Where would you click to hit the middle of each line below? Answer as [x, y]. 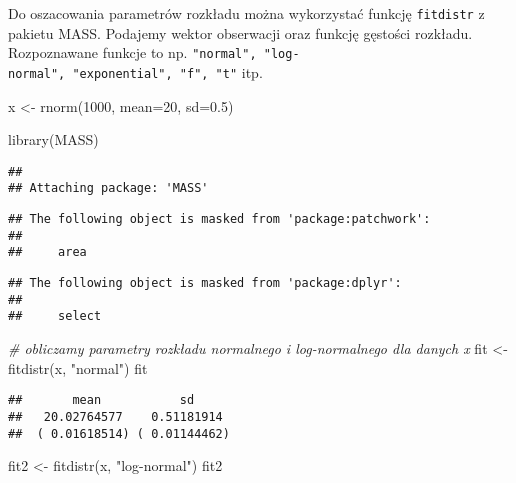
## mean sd [101, 400]
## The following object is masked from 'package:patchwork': [219, 219]
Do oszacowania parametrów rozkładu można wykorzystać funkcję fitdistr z [246, 13]
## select [55, 316]
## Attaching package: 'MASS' [108, 188]
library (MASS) [53, 139]
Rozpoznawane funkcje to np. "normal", [132, 52]
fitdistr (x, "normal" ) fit [78, 367]
